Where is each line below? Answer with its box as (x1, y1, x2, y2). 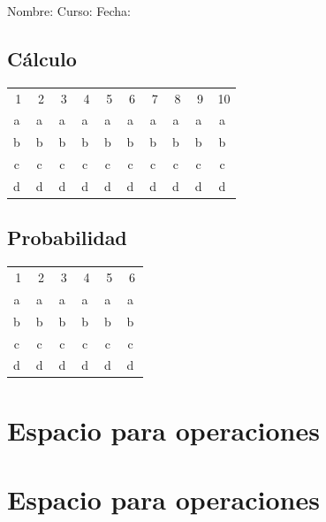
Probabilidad (7, 224, 127, 251)
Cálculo (7, 44, 77, 72)
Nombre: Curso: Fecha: (7, 2, 131, 19)
